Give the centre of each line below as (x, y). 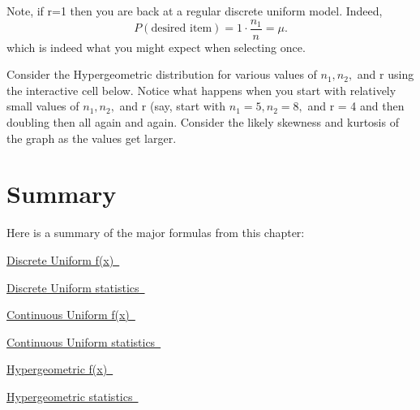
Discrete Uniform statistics (73, 287)
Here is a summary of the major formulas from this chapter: (156, 233)
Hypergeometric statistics (70, 396)
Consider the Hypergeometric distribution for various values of (162, 74)
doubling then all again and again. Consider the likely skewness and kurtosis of (203, 122)
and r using (386, 74)
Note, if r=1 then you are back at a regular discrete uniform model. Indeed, (195, 11)
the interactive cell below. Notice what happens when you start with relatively (201, 90)
